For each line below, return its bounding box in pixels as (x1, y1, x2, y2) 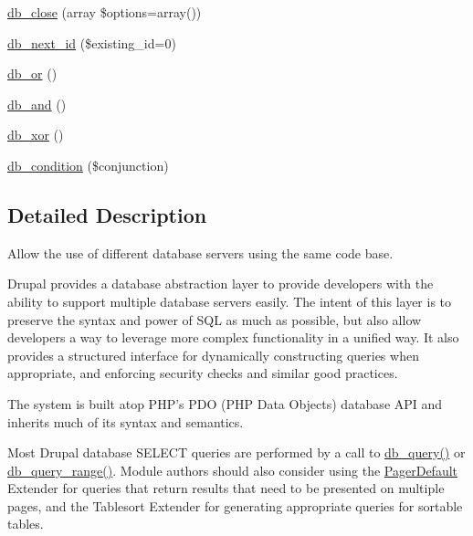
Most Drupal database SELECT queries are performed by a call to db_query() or (7, 443, 466, 462)
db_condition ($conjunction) (7, 155, 169, 174)
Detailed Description (7, 200, 207, 228)
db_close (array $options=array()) (7, 3, 202, 21)
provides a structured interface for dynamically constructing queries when (7, 345, 419, 364)
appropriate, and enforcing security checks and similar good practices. (7, 363, 398, 383)
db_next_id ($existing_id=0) (7, 33, 176, 52)
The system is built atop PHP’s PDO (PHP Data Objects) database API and (7, 394, 443, 413)
